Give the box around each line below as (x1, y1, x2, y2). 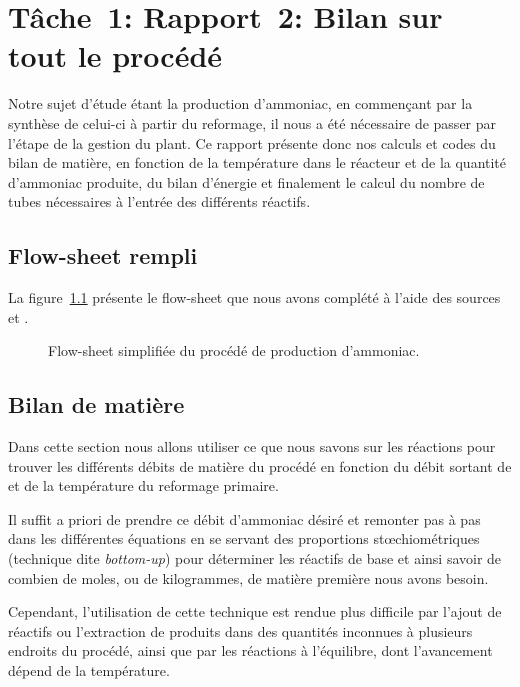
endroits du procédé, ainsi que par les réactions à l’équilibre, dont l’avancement (8, 640, 493, 661)
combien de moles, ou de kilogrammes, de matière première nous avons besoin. (8, 567, 489, 588)
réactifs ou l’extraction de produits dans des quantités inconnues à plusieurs (8, 620, 473, 641)
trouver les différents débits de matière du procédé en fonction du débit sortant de (8, 455, 512, 476)
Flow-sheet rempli (8, 240, 198, 271)
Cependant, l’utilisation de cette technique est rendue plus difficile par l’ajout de (8, 601, 502, 622)
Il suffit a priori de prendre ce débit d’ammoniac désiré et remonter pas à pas (8, 508, 481, 529)
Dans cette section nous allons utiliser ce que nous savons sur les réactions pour (8, 436, 496, 457)
